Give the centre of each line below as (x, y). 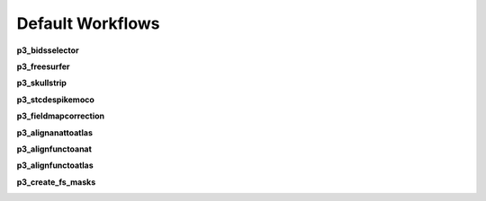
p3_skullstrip (42, 83)
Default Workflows (88, 23)
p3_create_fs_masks (56, 182)
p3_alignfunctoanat (54, 149)
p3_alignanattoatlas (55, 132)
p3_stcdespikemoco (55, 100)
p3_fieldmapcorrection (61, 116)
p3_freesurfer (43, 66)
